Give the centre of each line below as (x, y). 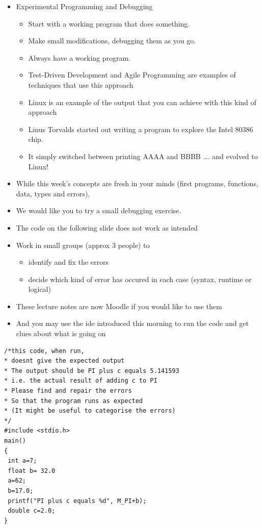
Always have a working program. (80, 57)
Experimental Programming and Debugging (84, 6)
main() (15, 441)
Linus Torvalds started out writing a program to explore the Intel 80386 (141, 129)
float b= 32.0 (32, 471)
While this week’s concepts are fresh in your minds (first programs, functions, (137, 183)
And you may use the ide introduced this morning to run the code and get (132, 323)
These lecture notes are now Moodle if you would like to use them (119, 306)
